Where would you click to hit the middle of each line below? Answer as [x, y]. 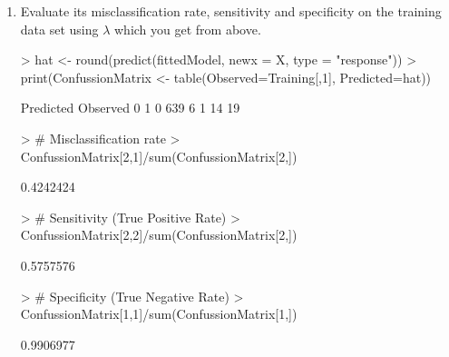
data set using [59, 29]
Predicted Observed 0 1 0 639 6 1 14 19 [130, 108]
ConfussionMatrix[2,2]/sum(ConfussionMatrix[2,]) [159, 235]
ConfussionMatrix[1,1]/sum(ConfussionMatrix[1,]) [159, 314]
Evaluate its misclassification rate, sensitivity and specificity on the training [231, 11]
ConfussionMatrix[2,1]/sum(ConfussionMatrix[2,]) [159, 156]
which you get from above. [188, 29]
